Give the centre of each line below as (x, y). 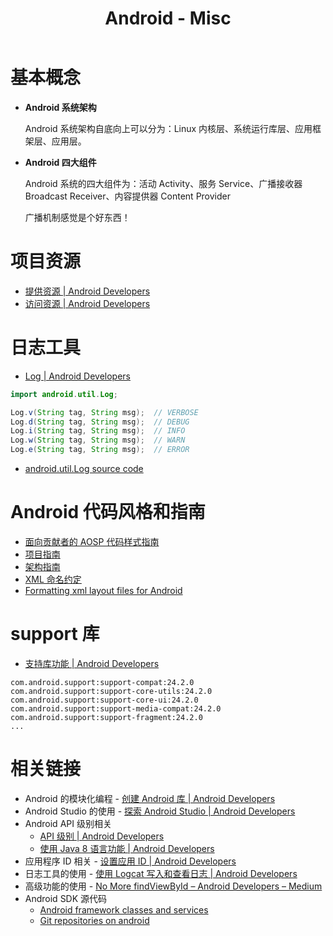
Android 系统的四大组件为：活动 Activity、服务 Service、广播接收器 (163, 183)
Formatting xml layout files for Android (103, 590)
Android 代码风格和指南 (108, 512)
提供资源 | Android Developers (87, 291)
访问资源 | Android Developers (87, 303)
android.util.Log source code (84, 469)
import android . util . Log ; (64, 394)
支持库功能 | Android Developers (92, 663)
